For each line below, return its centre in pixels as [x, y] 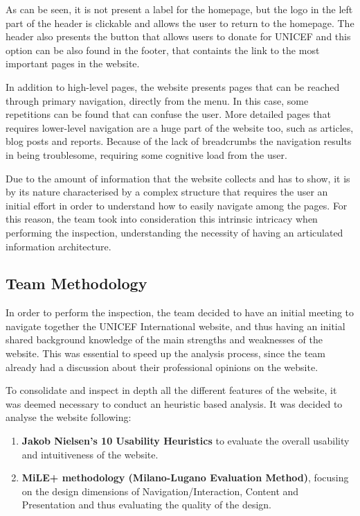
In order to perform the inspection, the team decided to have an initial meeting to [180, 312]
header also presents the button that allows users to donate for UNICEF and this [178, 36]
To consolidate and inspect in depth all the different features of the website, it [171, 390]
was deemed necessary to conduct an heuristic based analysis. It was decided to [174, 403]
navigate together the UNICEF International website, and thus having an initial [175, 326]
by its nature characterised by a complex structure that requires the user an [167, 192]
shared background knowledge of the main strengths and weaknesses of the [164, 339]
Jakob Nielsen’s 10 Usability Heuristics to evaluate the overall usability [186, 441]
